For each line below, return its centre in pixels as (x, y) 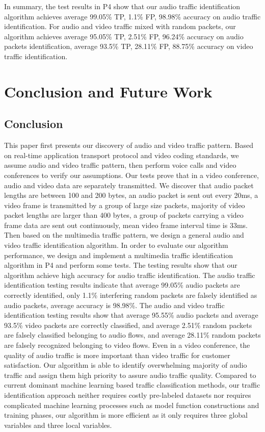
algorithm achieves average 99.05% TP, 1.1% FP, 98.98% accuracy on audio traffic (132, 16)
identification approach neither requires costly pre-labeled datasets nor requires (128, 395)
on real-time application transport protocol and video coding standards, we (122, 155)
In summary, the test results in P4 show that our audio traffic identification (122, 6)
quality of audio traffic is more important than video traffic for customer (117, 355)
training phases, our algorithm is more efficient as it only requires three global (126, 415)
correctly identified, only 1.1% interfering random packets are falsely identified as (131, 295)
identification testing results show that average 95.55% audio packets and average (131, 315)
